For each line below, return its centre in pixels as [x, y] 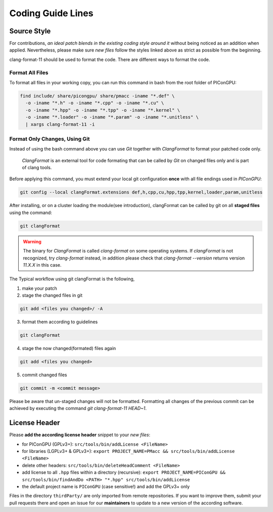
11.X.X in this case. [42, 265]
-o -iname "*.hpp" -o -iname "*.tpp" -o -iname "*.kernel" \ [103, 110]
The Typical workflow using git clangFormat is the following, [72, 279]
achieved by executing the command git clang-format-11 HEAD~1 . [78, 408]
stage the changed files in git [52, 295]
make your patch [40, 288]
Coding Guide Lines [51, 13]
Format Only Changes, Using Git [50, 139]
